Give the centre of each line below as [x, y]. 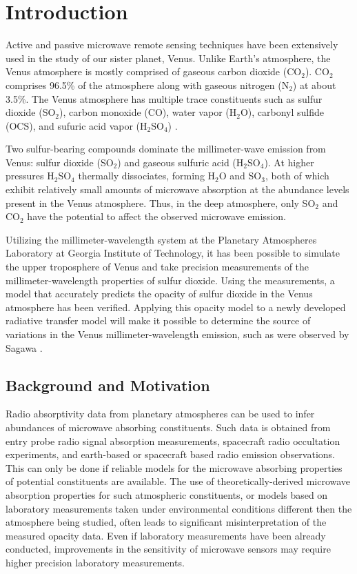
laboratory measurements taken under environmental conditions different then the [179, 508]
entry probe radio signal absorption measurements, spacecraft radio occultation [173, 441]
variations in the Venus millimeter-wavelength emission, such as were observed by [177, 334]
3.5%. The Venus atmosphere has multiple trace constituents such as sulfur [164, 98]
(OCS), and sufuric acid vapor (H [76, 125]
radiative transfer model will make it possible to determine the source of [158, 320]
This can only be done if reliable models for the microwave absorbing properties [174, 467]
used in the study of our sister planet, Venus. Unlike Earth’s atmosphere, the [168, 58]
